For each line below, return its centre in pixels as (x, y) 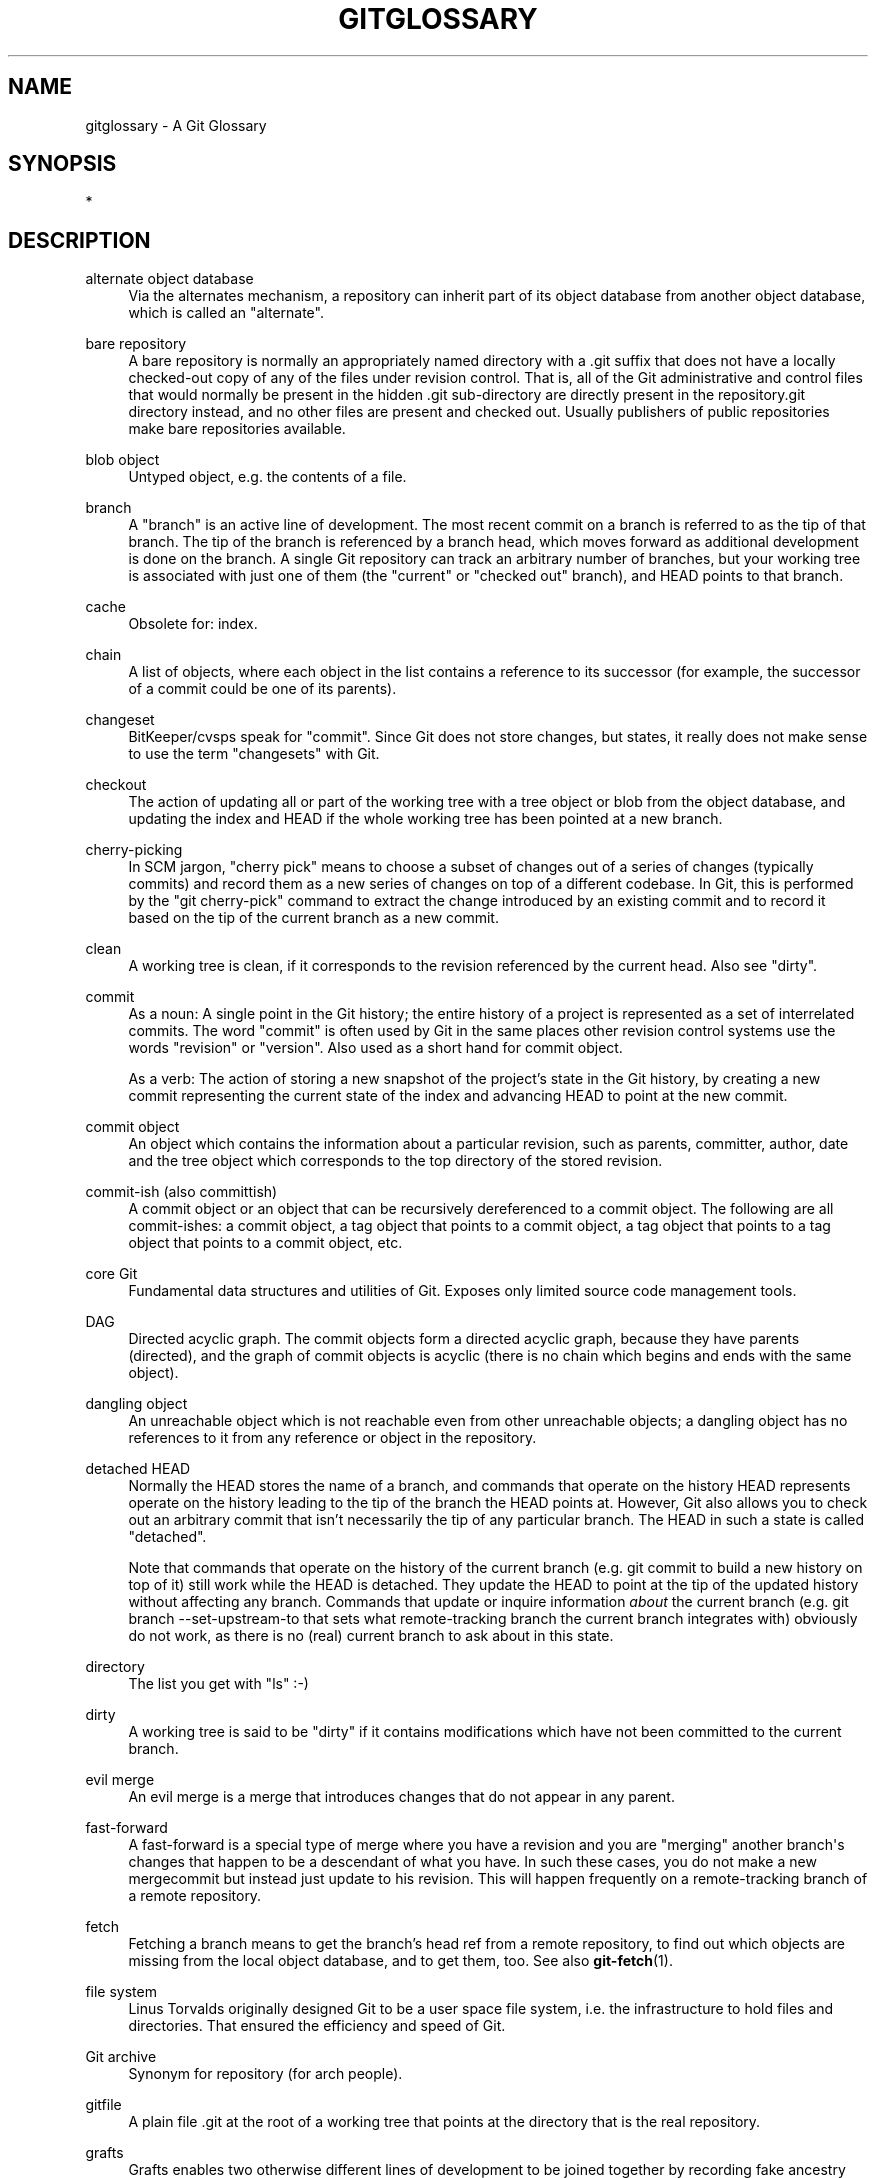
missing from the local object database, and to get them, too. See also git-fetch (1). (400, 1961)
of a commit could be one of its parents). (262, 689)
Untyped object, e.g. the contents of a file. (267, 477)
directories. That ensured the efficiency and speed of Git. (317, 2026)
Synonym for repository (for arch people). (265, 2074)
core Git (111, 1274)
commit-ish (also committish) (181, 1192)
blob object (122, 460)
